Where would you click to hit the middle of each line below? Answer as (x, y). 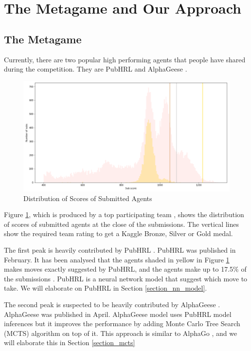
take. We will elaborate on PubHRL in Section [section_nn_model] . (106, 288)
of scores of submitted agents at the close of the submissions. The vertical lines (121, 224)
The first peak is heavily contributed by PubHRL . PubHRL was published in (120, 250)
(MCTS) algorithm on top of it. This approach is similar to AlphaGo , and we (121, 333)
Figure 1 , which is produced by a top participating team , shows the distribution (124, 214)
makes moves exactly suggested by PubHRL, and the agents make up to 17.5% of (125, 269)
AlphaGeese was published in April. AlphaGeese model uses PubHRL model (118, 314)
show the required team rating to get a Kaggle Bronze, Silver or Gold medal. (118, 233)
